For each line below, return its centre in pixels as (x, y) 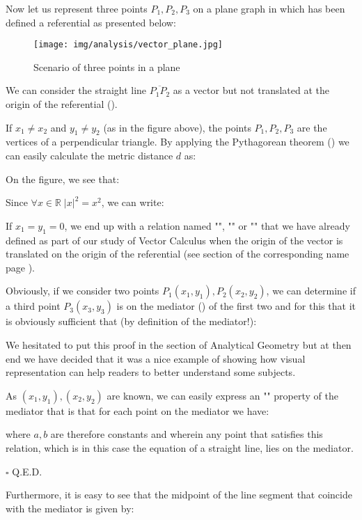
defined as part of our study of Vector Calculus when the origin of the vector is (174, 240)
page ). (20, 267)
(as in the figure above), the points (177, 127)
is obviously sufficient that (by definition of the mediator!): (131, 321)
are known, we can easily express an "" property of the (222, 395)
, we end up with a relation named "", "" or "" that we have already (207, 225)
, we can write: (133, 202)
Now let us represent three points (77, 8)
